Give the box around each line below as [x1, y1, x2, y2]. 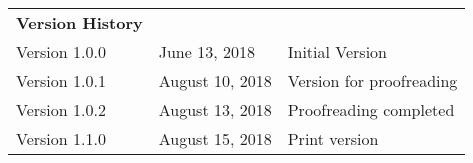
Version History [16, 11, 143, 34]
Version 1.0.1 [16, 69, 106, 92]
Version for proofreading [287, 69, 458, 92]
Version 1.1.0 [16, 127, 106, 150]
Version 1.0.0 [16, 40, 106, 63]
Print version [287, 127, 379, 150]
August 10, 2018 [158, 69, 272, 92]
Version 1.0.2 [16, 98, 106, 121]
